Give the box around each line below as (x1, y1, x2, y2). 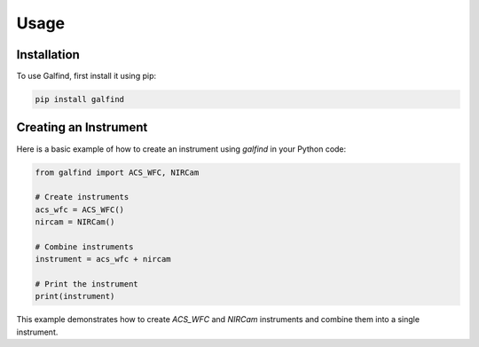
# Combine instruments (35, 241, 134, 252)
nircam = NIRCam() (35, 217, 115, 227)
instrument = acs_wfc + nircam (35, 254, 172, 264)
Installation (16, 47, 80, 62)
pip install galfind (35, 94, 124, 105)
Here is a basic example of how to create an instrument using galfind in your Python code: (16, 143, 347, 154)
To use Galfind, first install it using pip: (16, 71, 157, 82)
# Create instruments (35, 192, 130, 202)
